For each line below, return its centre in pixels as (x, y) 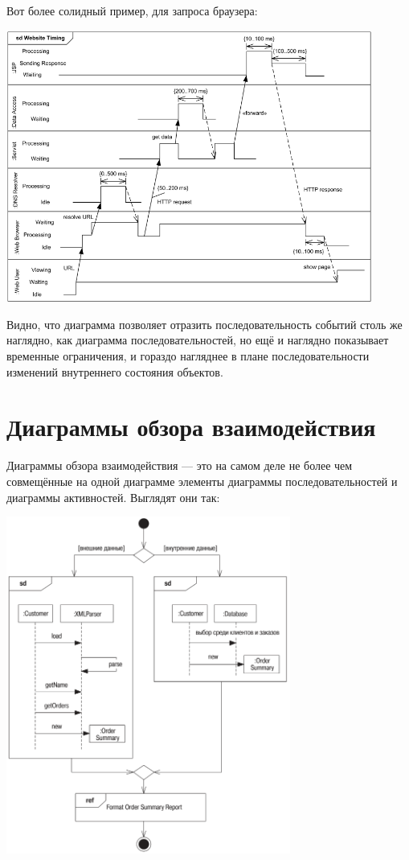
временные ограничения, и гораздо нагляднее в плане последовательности (188, 356)
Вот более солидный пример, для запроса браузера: (132, 10)
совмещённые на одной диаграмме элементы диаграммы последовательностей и (202, 481)
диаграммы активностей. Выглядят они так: (113, 497)
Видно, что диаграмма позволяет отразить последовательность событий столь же (204, 324)
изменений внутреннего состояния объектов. (115, 371)
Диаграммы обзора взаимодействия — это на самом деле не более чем (180, 465)
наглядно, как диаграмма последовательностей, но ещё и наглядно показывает (198, 340)
